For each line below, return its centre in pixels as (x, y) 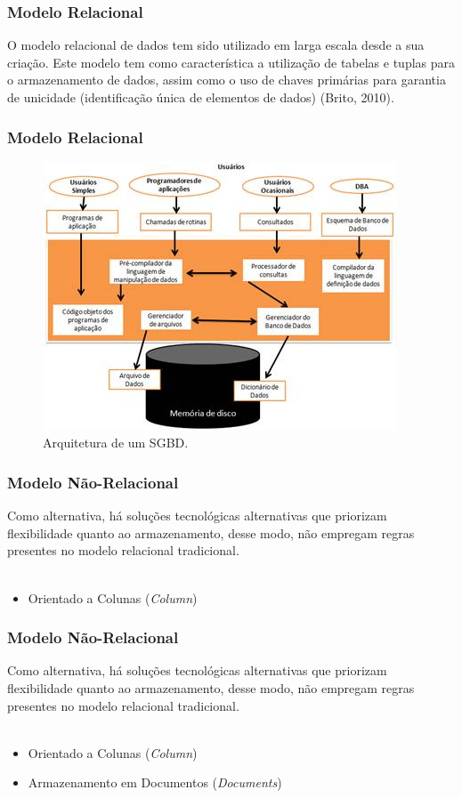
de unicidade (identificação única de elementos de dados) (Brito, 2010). (201, 97)
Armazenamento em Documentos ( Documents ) (155, 782)
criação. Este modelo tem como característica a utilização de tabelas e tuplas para (231, 62)
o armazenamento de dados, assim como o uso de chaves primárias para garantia (227, 80)
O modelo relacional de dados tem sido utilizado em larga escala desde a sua (216, 45)
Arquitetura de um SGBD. (116, 443)
